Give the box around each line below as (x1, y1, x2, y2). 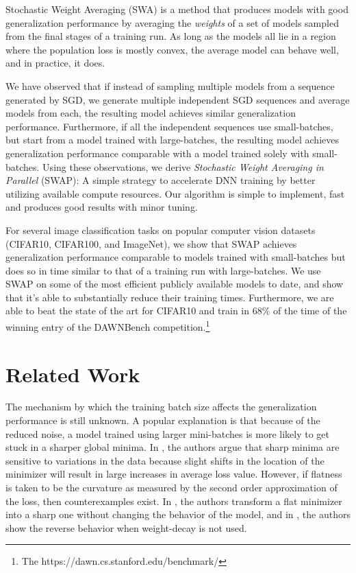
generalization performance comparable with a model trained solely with (5, 145, 309, 160)
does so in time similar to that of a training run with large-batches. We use (5, 263, 321, 277)
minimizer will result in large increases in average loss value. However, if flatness (5, 467, 342, 481)
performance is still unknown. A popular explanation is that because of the (5, 413, 320, 428)
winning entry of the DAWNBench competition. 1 (5, 318, 210, 334)
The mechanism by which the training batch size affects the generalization (5, 399, 317, 414)
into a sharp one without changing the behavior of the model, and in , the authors (5, 507, 351, 522)
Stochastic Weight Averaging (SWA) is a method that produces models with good (5, 2, 348, 16)
